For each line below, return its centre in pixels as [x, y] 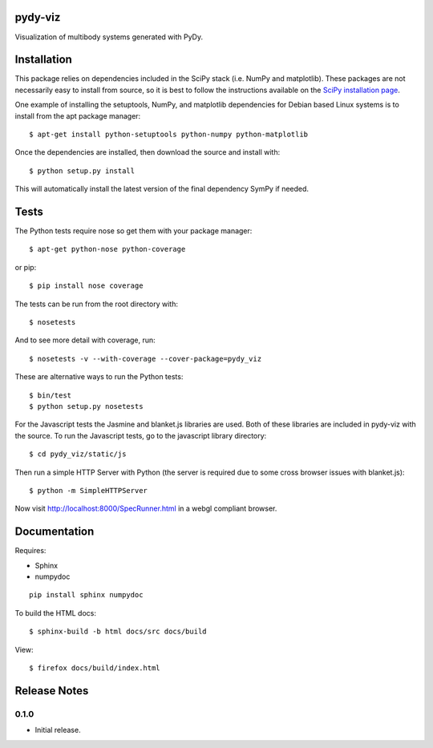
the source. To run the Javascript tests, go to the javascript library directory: [141, 435]
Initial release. [58, 730]
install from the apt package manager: [78, 115]
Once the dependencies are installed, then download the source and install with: [148, 152]
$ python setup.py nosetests [86, 406]
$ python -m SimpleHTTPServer [89, 490]
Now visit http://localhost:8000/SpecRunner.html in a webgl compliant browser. [146, 508]
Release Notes [52, 691]
